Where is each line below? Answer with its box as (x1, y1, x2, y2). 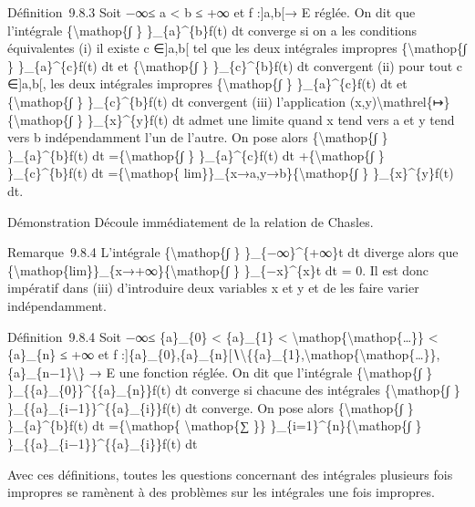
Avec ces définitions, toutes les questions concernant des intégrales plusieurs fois (7, 464, 453, 483)
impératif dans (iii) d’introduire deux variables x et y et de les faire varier (7, 278, 419, 297)
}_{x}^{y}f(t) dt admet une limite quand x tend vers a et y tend (87, 109, 455, 129)
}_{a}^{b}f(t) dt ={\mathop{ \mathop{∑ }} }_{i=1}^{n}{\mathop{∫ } (7, 416, 422, 435)
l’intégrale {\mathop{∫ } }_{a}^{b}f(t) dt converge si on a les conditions (7, 20, 418, 39)
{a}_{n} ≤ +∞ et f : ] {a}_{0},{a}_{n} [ (7, 345, 232, 364)
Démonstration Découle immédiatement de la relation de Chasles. (7, 212, 374, 231)
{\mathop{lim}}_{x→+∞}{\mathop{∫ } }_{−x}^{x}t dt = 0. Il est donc (7, 260, 429, 279)
